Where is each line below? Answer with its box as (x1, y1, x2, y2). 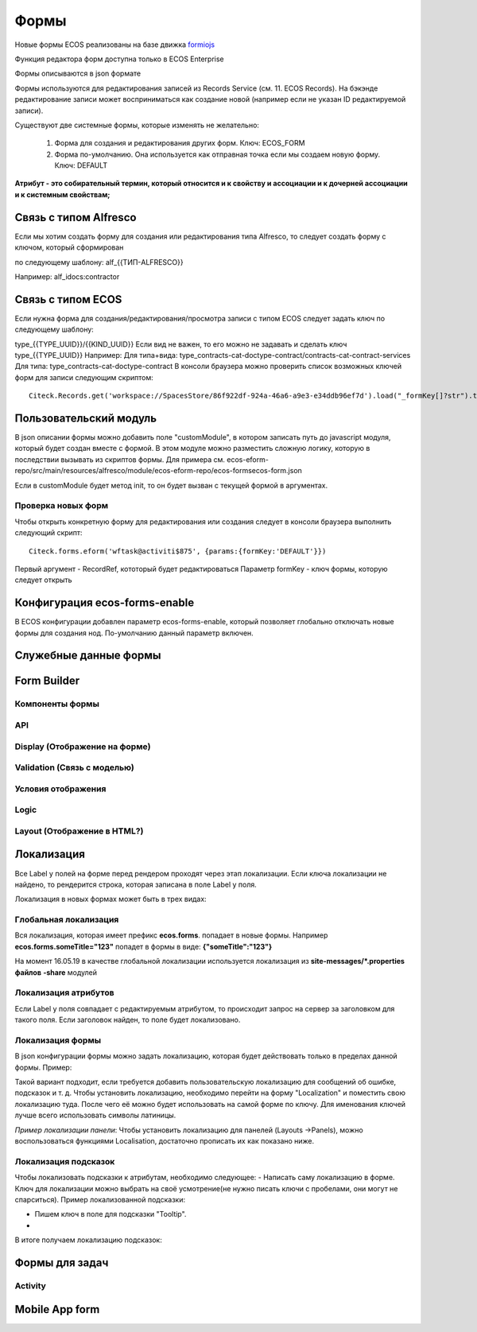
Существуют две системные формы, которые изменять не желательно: (14, 120, 260, 130)
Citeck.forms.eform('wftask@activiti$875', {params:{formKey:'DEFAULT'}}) (29, 546, 327, 556)
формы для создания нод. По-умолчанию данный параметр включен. (14, 628, 254, 638)
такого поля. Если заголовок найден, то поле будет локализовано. (14, 1015, 241, 1025)
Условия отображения (14, 783, 107, 794)
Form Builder (14, 674, 80, 688)
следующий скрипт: (14, 528, 83, 538)
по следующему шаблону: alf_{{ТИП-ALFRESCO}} (14, 257, 184, 266)
